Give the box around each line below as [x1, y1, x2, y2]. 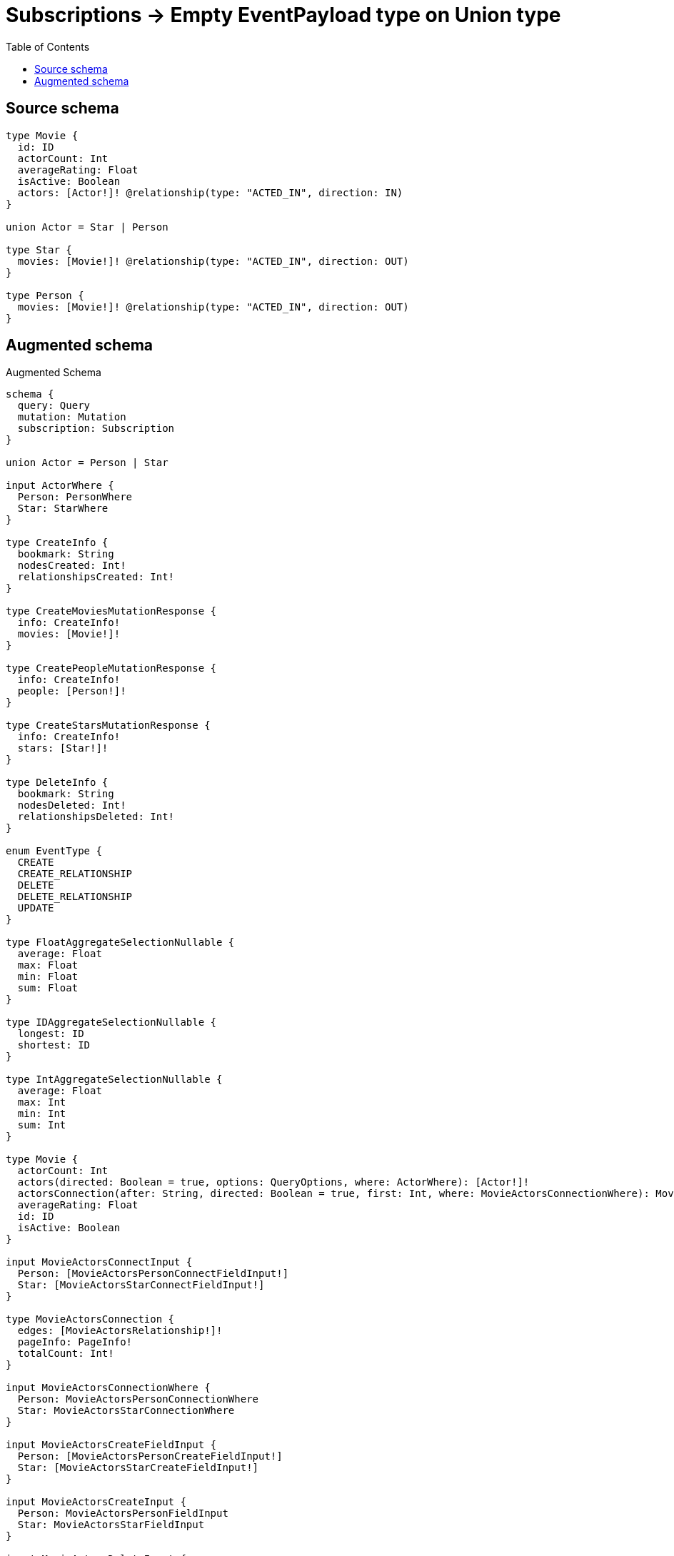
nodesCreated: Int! [17, 560, 126, 572]
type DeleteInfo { [6, 777, 109, 789]
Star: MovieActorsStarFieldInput [17, 1519, 205, 1531]
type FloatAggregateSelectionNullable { [6, 936, 235, 949]
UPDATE [17, 902, 54, 914]
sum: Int [17, 1119, 66, 1131]
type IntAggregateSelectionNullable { [6, 1073, 223, 1086]
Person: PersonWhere [17, 491, 133, 503]
